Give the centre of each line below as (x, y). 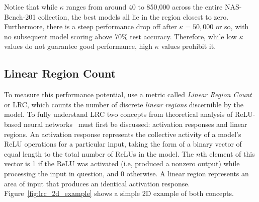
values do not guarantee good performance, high (78, 46)
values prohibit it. (189, 46)
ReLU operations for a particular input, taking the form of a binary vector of (123, 144)
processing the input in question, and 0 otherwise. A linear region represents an (126, 173)
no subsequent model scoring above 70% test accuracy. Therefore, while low (120, 36)
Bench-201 (20, 16)
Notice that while (31, 7)
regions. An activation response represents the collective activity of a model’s (123, 134)
